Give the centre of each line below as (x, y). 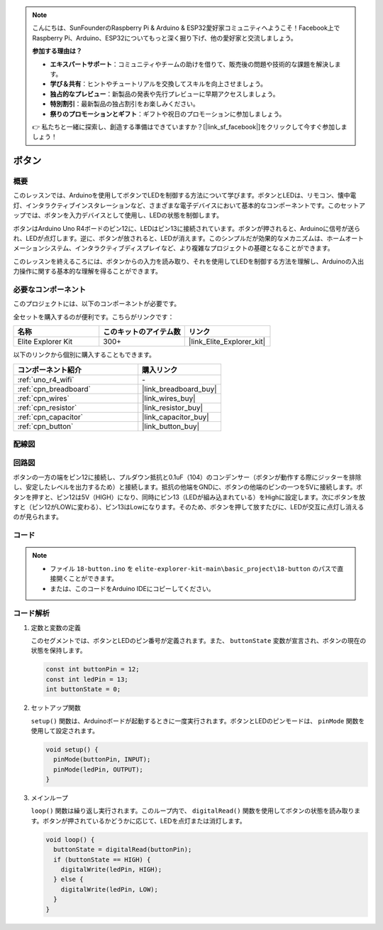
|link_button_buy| (171, 426)
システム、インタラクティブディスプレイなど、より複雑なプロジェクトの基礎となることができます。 (189, 248)
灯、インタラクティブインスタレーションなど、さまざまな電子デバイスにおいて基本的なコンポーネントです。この (177, 205)
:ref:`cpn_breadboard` (54, 389)
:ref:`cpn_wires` (44, 398)
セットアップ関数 (56, 708)
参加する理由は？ (57, 51)
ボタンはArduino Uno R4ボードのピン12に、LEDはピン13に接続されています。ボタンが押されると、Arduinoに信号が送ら (187, 228)
